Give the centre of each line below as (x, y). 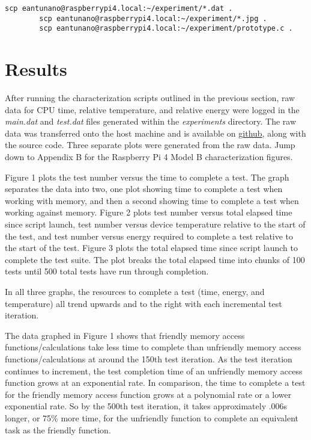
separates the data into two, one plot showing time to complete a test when (144, 189)
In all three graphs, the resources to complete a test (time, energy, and (135, 291)
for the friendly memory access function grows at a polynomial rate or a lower (148, 394)
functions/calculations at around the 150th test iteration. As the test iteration (149, 358)
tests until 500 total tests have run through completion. (107, 271)
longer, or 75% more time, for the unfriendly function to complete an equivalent (152, 417)
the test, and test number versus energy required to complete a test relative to (149, 236)
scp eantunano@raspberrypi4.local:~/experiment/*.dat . (119, 8)
